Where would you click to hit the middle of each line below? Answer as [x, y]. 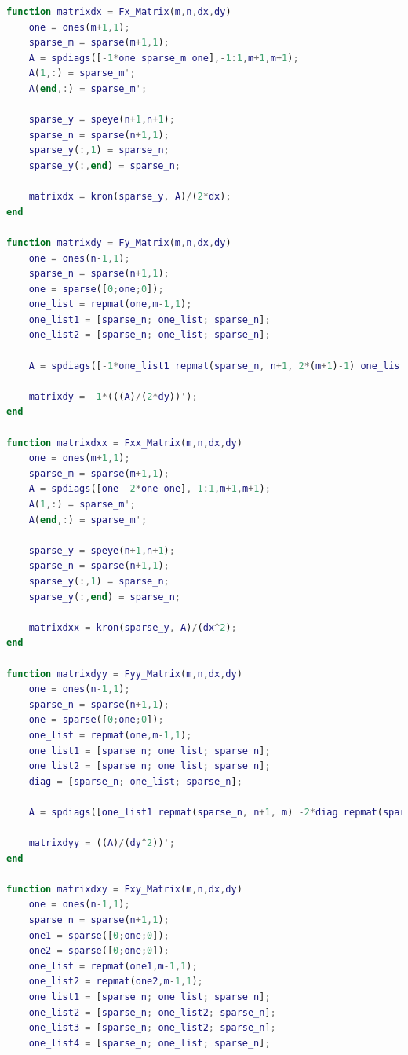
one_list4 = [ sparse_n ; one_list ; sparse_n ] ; [149, 1043]
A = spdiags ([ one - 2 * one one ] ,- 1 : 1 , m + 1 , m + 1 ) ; [149, 489]
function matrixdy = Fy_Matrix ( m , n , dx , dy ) [119, 242]
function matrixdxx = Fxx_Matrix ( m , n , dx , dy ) [124, 443]
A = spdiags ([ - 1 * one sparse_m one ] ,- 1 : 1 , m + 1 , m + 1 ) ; [164, 58]
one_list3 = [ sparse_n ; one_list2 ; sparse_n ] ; [152, 1028]
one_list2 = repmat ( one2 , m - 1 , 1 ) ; [116, 982]
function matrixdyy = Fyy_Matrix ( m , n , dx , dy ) [124, 674]
